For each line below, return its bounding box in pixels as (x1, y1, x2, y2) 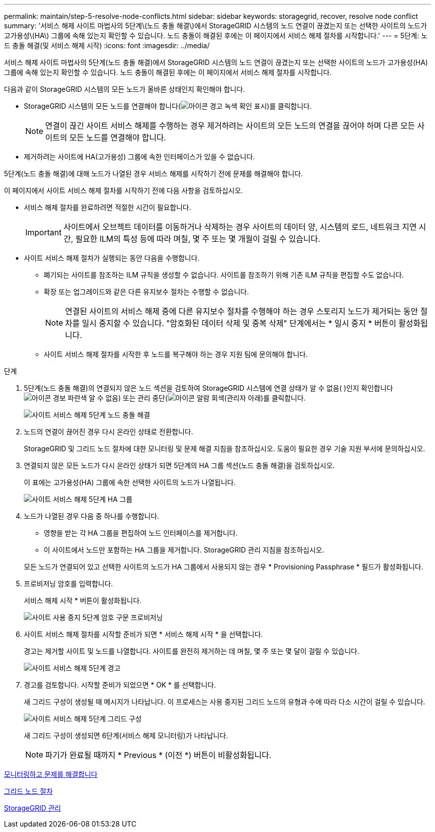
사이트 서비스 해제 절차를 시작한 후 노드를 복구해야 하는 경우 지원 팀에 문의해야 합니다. (44, 350, 308, 358)
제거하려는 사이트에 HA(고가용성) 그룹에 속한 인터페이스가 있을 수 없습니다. (24, 152, 255, 161)
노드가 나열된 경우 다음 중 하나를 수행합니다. (24, 512, 159, 520)
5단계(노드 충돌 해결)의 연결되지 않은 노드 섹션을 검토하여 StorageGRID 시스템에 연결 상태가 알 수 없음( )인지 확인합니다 (24, 384, 393, 392)
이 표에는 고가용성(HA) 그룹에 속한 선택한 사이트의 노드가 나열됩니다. (24, 478, 236, 486)
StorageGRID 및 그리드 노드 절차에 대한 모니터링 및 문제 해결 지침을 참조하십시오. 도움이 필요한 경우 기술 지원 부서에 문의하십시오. (24, 444, 425, 453)
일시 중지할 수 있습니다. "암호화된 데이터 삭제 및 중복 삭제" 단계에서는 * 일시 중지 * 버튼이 (82, 318, 396, 328)
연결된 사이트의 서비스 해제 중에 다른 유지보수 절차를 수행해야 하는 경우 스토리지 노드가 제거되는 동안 (65, 306, 418, 316)
